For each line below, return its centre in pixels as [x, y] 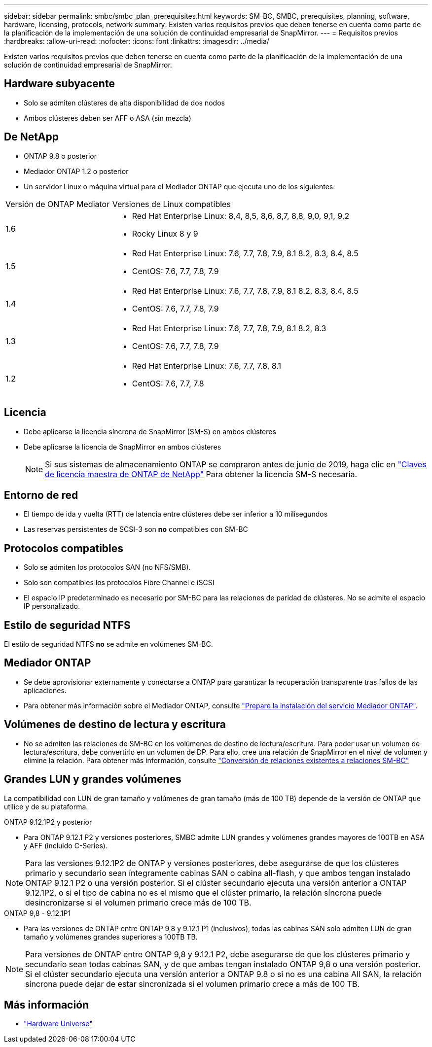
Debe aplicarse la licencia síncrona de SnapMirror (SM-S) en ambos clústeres [150, 431]
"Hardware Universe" [58, 1024]
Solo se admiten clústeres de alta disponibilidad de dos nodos [124, 103]
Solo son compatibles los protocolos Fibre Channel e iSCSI [119, 583]
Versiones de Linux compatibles [171, 204]
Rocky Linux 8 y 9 [165, 233]
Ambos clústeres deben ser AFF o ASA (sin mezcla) [108, 118]
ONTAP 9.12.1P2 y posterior [48, 822]
